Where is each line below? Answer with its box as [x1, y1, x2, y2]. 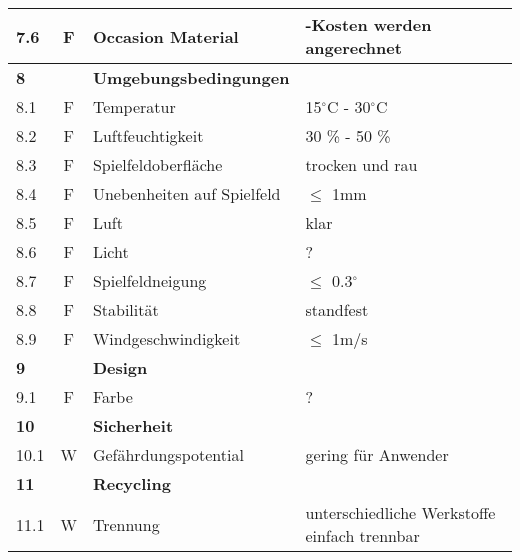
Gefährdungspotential [92, 443, 244, 466]
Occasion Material [92, 24, 239, 48]
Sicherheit [92, 414, 174, 437]
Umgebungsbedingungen [92, 66, 290, 89]
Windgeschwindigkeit [92, 327, 241, 350]
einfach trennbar [305, 524, 420, 547]
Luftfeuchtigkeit [92, 124, 204, 147]
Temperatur [92, 95, 176, 118]
